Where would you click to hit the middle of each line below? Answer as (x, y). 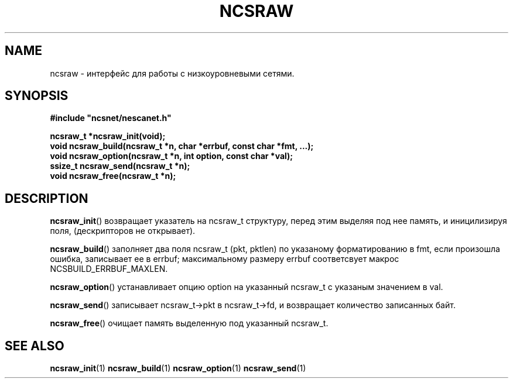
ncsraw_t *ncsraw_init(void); (108, 136)
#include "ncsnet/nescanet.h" (111, 118)
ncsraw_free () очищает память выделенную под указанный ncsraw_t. (189, 323)
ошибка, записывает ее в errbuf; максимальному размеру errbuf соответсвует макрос (225, 259)
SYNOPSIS (37, 96)
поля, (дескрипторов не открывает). (123, 231)
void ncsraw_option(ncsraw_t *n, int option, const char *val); (172, 156)
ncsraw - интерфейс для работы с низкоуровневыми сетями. (172, 73)
